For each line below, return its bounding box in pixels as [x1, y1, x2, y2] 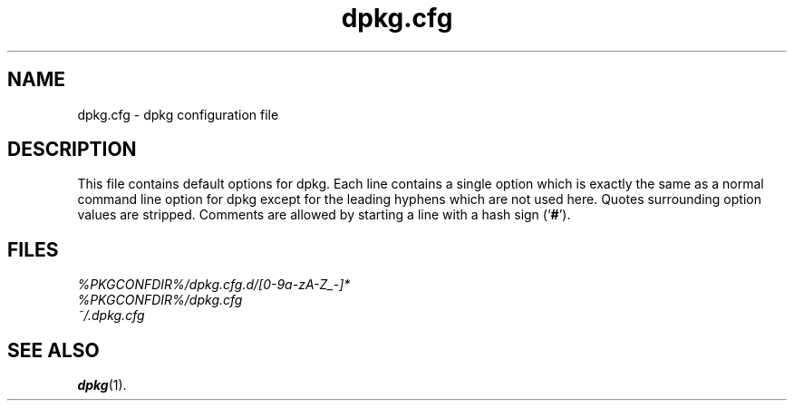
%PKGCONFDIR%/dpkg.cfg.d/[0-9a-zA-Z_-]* [77, 277, 351, 293]
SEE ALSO [7, 338, 100, 362]
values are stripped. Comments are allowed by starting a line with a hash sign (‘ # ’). [77, 207, 571, 223]
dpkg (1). [77, 377, 127, 393]
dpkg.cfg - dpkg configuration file [77, 106, 279, 122]
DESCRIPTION [7, 138, 137, 161]
